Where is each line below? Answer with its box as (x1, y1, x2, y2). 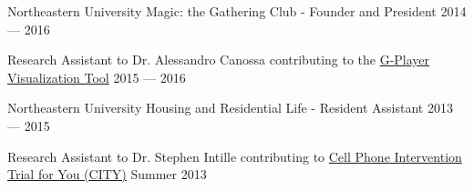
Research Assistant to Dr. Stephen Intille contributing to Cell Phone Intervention (7, 146, 462, 165)
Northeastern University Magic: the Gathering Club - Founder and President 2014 (7, 2, 467, 20)
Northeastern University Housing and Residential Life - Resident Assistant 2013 (7, 98, 453, 117)
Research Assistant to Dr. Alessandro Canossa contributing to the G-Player (7, 50, 430, 69)
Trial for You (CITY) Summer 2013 (7, 165, 207, 184)
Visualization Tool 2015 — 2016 (7, 67, 186, 86)
